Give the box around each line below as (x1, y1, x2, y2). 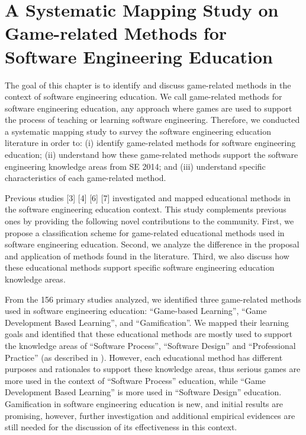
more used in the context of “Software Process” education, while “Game (5, 374, 266, 386)
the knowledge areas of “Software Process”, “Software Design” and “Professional (5, 339, 296, 351)
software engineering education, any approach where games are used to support (5, 101, 292, 114)
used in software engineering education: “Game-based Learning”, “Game (5, 304, 267, 317)
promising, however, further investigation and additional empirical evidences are (5, 409, 295, 421)
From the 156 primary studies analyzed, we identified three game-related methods (5, 293, 302, 305)
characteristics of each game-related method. (5, 172, 166, 184)
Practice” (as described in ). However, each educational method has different (5, 351, 283, 363)
